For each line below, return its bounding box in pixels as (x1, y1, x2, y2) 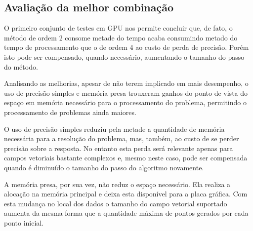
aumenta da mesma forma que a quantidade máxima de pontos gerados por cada (4, 208, 249, 218)
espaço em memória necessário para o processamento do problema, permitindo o (4, 97, 247, 108)
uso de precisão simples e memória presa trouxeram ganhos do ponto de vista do (4, 87, 248, 98)
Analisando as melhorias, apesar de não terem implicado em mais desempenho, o (4, 78, 249, 88)
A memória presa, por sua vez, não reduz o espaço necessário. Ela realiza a (4, 179, 231, 189)
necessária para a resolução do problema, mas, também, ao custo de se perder (4, 133, 239, 144)
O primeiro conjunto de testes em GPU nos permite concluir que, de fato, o (4, 23, 233, 33)
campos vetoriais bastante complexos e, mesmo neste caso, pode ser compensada (4, 153, 248, 163)
